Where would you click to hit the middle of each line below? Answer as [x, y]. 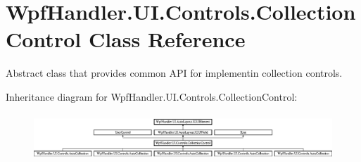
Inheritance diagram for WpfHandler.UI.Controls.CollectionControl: [152, 96]
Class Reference [167, 39]
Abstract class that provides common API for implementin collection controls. [174, 73]
